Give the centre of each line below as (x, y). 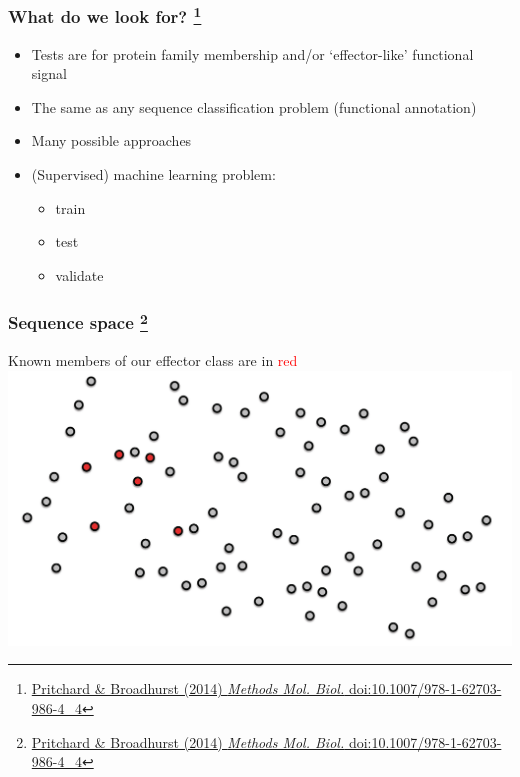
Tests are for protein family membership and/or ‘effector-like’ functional (252, 53)
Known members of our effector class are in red (153, 360)
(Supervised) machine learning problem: (153, 174)
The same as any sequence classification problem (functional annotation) (254, 106)
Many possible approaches (111, 140)
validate (79, 274)
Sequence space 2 (78, 321)
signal (49, 73)
